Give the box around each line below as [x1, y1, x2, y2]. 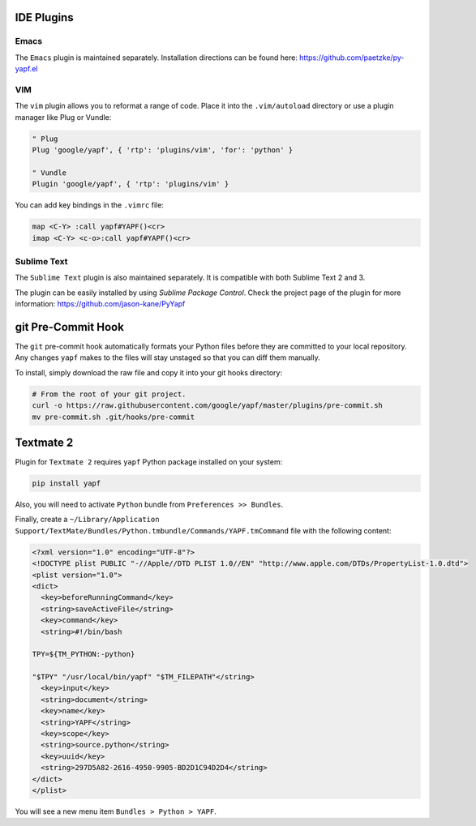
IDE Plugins [15, 11, 74, 24]
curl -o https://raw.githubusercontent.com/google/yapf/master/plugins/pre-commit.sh [32, 401, 383, 410]
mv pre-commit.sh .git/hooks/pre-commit [32, 412, 195, 422]
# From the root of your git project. [32, 389, 187, 399]
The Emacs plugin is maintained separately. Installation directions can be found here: [15, 53, 298, 62]
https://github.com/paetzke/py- [298, 53, 405, 62]
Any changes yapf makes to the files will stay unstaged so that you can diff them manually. [15, 353, 320, 362]
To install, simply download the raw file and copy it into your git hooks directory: [15, 367, 283, 377]
